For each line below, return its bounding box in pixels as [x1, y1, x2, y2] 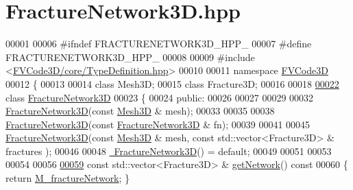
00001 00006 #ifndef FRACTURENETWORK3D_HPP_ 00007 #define [5, 36, 312, 51]
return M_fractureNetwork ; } [5, 171, 130, 185]
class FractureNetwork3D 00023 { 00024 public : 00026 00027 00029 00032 [5, 90, 314, 104]
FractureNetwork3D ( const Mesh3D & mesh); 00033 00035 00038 [5, 104, 275, 118]
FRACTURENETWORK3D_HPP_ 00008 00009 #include [5, 49, 255, 64]
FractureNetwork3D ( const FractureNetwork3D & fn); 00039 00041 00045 [5, 117, 311, 131]
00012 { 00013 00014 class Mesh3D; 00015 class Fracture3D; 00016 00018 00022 [5, 76, 339, 91]
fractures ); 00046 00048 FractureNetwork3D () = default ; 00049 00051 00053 [5, 143, 332, 158]
